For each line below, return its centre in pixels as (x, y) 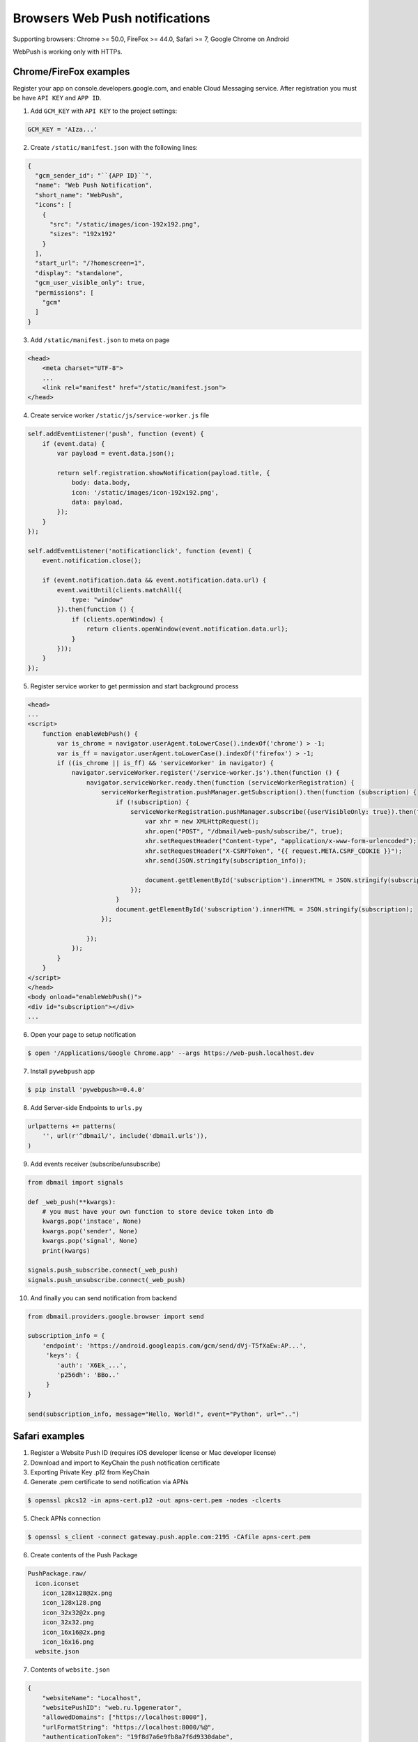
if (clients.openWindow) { (117, 619)
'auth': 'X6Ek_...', (92, 1365)
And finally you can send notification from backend (104, 1298)
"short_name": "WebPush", (79, 195)
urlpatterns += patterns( (72, 1126)
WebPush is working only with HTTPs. (68, 52)
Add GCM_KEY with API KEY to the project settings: (104, 111)
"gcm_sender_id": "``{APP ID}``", (94, 175)
